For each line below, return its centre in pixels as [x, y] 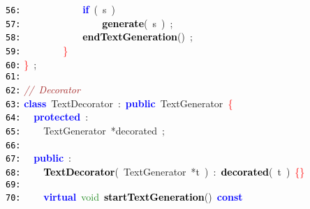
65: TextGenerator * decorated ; [85, 130]
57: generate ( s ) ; [89, 23]
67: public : [38, 158]
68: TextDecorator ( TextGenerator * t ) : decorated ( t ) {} [155, 171]
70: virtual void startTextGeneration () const [124, 197]
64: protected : [47, 117]
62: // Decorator [43, 89]
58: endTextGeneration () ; [99, 37]
